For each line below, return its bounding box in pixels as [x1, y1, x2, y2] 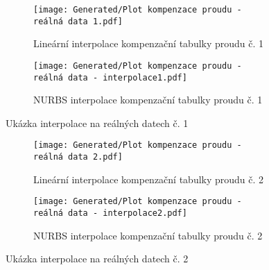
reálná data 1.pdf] [33, 16, 123, 26]
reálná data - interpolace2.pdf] [33, 208, 187, 218]
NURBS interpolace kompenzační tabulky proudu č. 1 [33, 92, 263, 107]
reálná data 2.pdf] [33, 152, 123, 162]
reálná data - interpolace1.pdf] [33, 72, 187, 83]
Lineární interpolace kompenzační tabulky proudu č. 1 [33, 36, 264, 51]
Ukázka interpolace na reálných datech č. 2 [6, 251, 189, 266]
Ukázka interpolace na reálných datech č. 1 [6, 115, 189, 130]
